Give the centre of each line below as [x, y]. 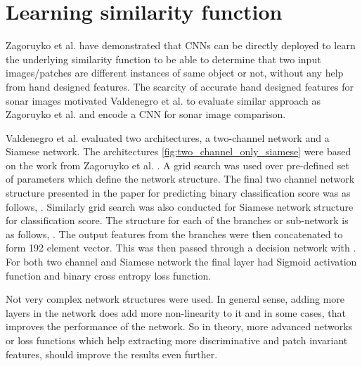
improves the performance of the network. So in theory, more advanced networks [179, 326]
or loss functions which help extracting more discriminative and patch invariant [177, 340]
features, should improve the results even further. [112, 354]
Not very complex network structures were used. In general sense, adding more [175, 299]
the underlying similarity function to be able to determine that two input [163, 59]
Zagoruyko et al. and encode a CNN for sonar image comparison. [146, 114]
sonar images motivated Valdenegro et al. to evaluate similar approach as [163, 100]
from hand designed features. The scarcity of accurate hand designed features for [180, 86]
